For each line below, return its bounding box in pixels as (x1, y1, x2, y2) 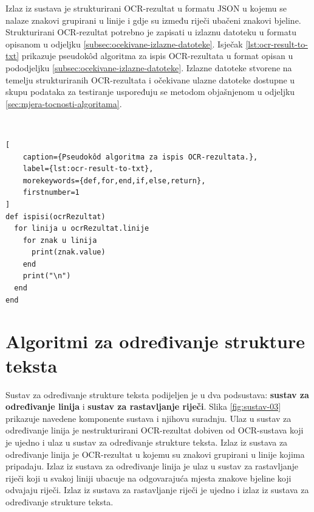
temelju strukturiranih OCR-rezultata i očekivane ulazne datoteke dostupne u (5, 73, 295, 86)
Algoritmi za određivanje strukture (5, 329, 305, 354)
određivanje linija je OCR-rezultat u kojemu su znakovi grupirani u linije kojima (5, 447, 305, 460)
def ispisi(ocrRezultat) (5, 212, 106, 221)
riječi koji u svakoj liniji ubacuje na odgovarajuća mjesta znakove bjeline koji (5, 471, 292, 484)
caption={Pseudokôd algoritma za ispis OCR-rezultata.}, (22, 152, 258, 161)
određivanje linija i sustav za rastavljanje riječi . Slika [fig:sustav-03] (5, 400, 281, 413)
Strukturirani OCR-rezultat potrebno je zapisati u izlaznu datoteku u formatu (5, 26, 296, 38)
